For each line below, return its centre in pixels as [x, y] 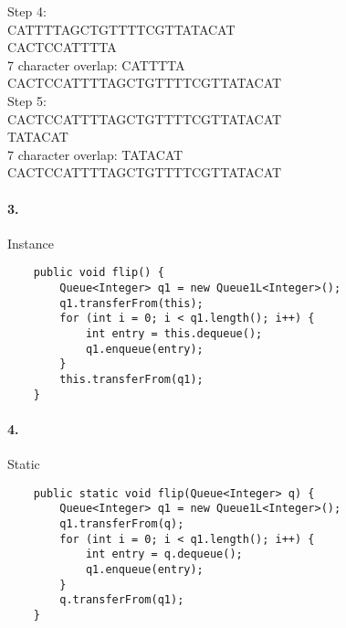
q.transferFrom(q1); [122, 600]
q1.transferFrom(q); [122, 523]
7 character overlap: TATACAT [95, 154]
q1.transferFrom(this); [131, 303]
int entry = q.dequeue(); [164, 554]
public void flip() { [99, 273]
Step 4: [27, 11]
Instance [31, 243]
